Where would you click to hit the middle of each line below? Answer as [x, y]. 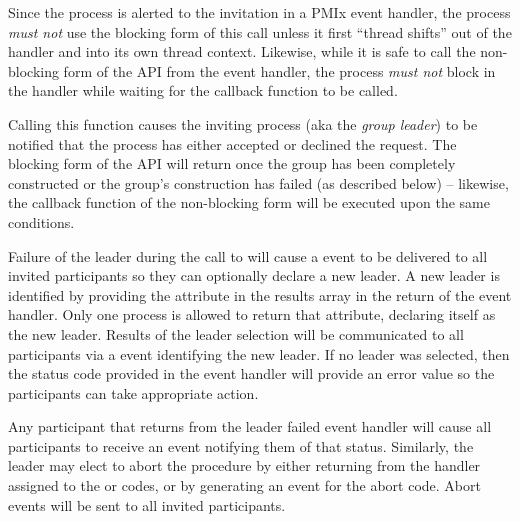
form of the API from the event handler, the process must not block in [279, 70]
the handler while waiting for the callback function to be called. [203, 90]
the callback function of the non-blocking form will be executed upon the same [249, 202]
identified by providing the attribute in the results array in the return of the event [260, 294]
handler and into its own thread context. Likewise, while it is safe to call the [242, 51]
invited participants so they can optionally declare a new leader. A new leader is [254, 275]
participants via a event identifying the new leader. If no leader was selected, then [259, 353]
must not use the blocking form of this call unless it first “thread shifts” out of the [260, 31]
